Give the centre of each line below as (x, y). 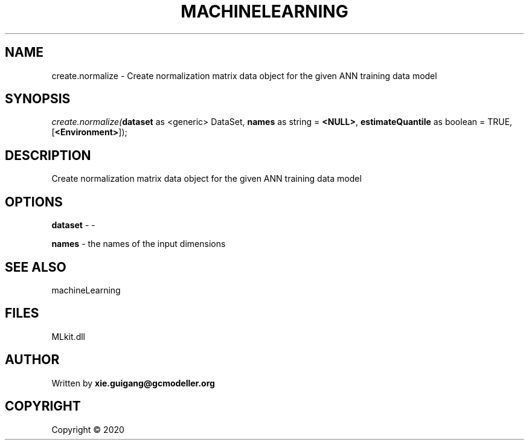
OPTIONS (34, 202)
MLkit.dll (68, 336)
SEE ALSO (36, 267)
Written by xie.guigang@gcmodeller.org (133, 383)
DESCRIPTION (48, 155)
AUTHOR (32, 360)
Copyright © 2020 (88, 429)
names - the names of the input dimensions (139, 244)
